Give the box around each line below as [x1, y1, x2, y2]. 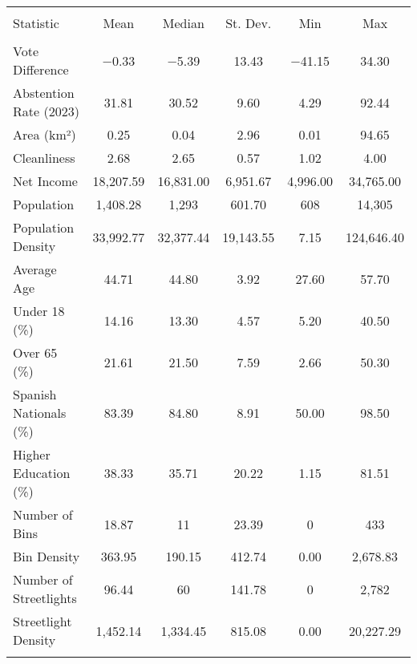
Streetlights [13, 589, 77, 607]
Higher [13, 445, 51, 464]
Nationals [13, 403, 67, 422]
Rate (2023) [13, 102, 79, 120]
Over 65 [13, 343, 58, 362]
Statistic [13, 14, 59, 32]
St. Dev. [225, 14, 272, 32]
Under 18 [13, 302, 65, 320]
